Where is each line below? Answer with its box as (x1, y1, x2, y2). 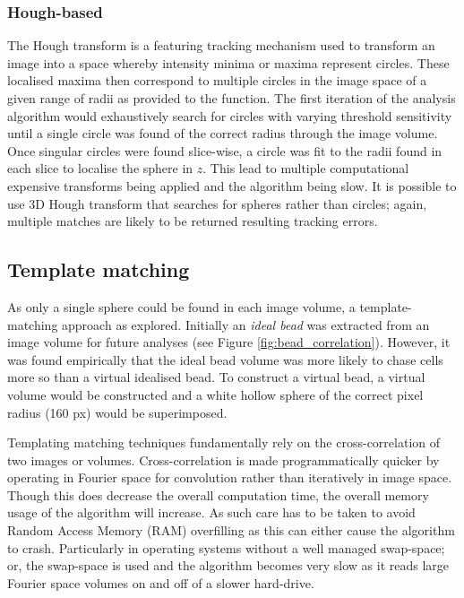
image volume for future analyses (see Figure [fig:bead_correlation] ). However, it (7, 333, 451, 351)
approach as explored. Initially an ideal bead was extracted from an (62, 315, 430, 334)
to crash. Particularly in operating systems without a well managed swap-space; (7, 538, 445, 557)
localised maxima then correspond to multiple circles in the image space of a (7, 71, 427, 90)
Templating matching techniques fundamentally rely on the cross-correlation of (7, 433, 441, 452)
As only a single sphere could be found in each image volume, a (7, 297, 356, 316)
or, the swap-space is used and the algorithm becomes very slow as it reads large (7, 556, 450, 575)
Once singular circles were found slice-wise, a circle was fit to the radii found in (7, 141, 443, 160)
